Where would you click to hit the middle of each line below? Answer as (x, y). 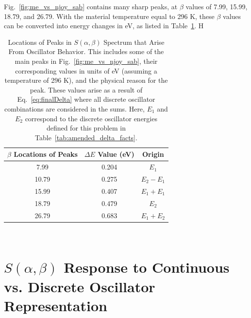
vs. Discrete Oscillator (80, 286)
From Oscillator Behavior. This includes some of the (86, 51)
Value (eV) (116, 154)
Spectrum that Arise (134, 42)
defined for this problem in (86, 128)
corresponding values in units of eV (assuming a (86, 70)
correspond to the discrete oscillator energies (91, 118)
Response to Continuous (147, 267)
